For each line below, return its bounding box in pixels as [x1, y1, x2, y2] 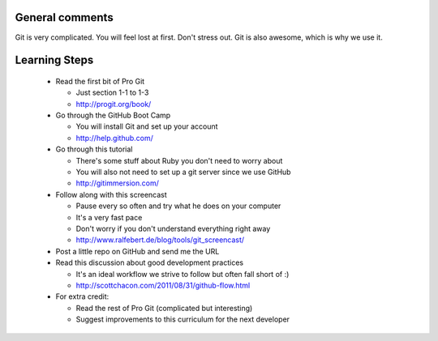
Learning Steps [15, 53, 94, 67]
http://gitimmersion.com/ [75, 178, 160, 188]
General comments [15, 11, 114, 24]
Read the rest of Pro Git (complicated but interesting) [75, 303, 253, 313]
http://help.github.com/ [75, 133, 153, 143]
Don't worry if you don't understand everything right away [75, 224, 271, 233]
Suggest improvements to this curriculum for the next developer [75, 314, 290, 324]
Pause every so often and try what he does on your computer [75, 201, 281, 211]
